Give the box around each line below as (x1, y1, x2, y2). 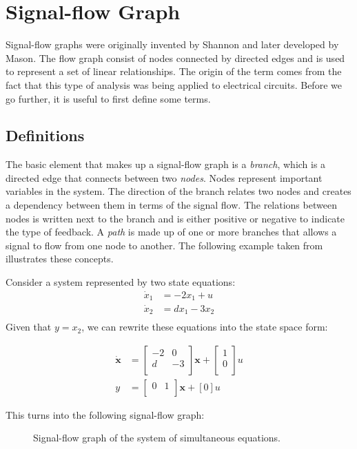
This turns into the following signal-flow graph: (6, 407, 205, 421)
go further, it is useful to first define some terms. (6, 91, 211, 105)
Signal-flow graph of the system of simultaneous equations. (33, 430, 280, 445)
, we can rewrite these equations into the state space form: (81, 320, 328, 334)
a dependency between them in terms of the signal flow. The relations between (6, 198, 337, 212)
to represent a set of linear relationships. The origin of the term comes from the (6, 64, 342, 79)
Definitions (6, 125, 85, 146)
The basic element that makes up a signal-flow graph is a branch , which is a (6, 157, 326, 171)
